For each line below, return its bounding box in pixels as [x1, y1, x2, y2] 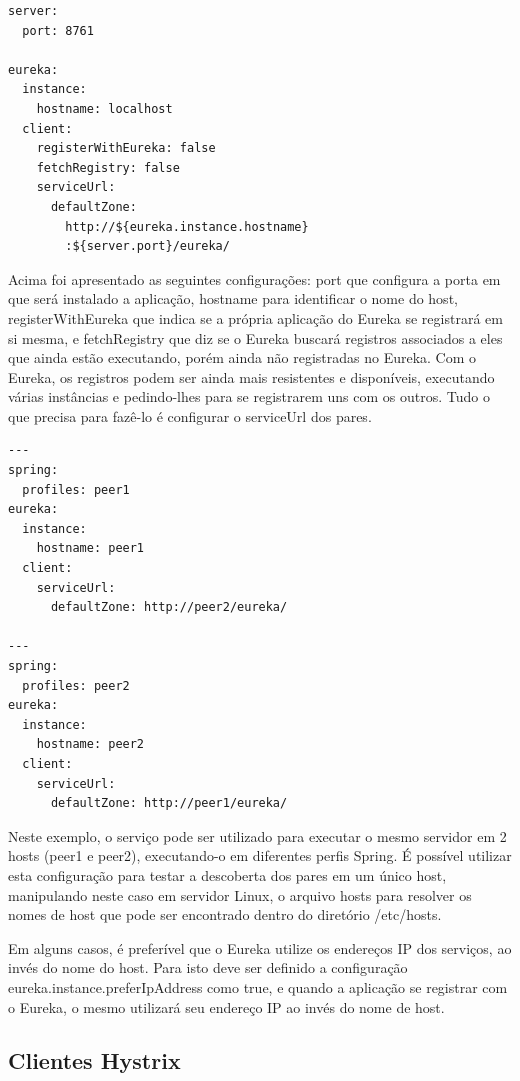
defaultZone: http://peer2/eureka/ [50, 600, 288, 615]
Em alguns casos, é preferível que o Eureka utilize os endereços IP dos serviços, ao [8, 937, 512, 958]
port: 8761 [22, 23, 94, 38]
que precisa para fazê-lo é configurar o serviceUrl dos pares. [8, 405, 372, 426]
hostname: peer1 [36, 541, 145, 556]
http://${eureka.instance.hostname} [65, 219, 309, 234]
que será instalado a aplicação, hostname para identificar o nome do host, [8, 288, 458, 309]
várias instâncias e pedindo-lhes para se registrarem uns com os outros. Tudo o [8, 386, 490, 407]
